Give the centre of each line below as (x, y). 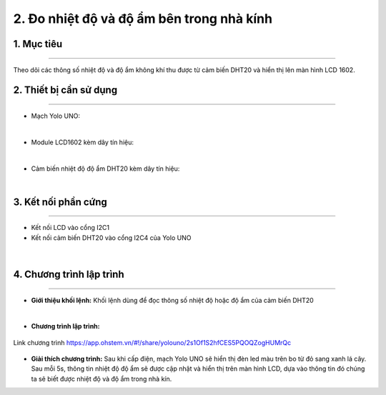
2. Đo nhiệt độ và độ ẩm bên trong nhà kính (143, 19)
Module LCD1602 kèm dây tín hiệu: (83, 142)
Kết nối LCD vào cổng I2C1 (70, 228)
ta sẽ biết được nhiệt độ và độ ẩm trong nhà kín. (102, 379)
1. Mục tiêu (38, 44)
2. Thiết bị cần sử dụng (65, 90)
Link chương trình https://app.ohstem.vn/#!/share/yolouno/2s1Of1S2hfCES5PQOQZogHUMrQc (152, 342)
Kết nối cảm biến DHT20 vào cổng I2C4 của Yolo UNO (111, 237)
